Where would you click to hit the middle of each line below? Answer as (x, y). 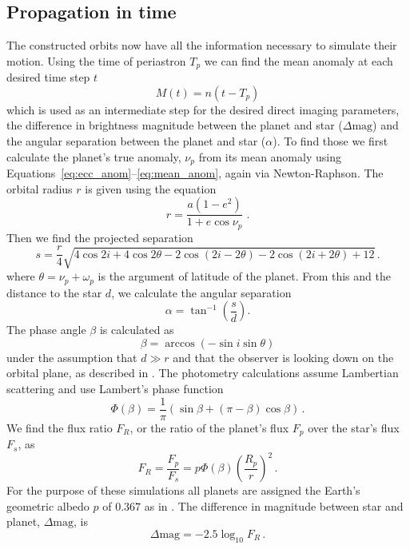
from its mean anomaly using (270, 156)
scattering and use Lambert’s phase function (115, 389)
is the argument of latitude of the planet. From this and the (244, 276)
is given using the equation (151, 188)
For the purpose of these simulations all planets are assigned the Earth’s (183, 490)
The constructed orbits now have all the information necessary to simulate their (202, 45)
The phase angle (46, 330)
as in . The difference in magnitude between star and (274, 505)
